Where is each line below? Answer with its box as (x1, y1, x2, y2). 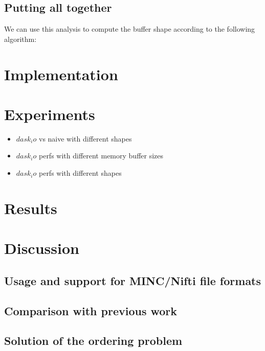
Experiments (4, 103, 95, 124)
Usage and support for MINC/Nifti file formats (4, 272, 261, 288)
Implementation (4, 63, 118, 84)
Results (4, 197, 57, 218)
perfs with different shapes (38, 168, 122, 178)
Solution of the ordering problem (4, 333, 183, 348)
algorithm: (4, 33, 37, 44)
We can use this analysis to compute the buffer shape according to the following (4, 24, 255, 34)
